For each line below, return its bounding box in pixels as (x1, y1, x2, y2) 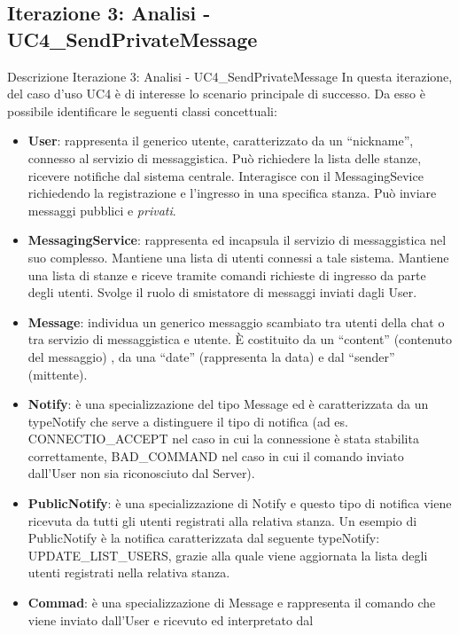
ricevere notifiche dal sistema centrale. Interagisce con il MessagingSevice (27, 166, 424, 184)
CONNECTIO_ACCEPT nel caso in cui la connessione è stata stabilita (27, 429, 419, 448)
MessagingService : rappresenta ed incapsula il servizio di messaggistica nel (27, 231, 447, 249)
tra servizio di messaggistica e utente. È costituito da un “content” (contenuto (27, 330, 452, 349)
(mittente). (27, 365, 88, 383)
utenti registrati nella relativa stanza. (27, 563, 230, 582)
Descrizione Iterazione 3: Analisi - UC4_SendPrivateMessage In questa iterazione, (7, 67, 453, 85)
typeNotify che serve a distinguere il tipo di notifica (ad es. (27, 412, 348, 430)
